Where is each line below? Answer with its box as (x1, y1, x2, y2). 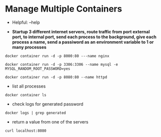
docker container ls (5, 92, 47, 97)
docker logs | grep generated (5, 110, 66, 115)
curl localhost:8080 (5, 128, 47, 133)
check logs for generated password (12, 101, 83, 107)
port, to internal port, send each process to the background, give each (12, 34, 157, 40)
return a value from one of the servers (12, 119, 89, 124)
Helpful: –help (12, 19, 40, 25)
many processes (12, 44, 47, 50)
